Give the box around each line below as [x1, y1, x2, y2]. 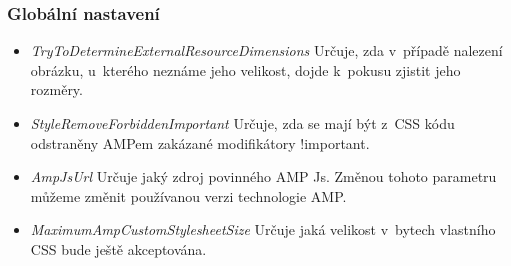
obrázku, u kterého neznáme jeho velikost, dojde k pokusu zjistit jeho [30, 59, 461, 80]
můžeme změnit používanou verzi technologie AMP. [30, 185, 347, 206]
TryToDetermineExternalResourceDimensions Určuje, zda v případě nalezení [30, 40, 503, 61]
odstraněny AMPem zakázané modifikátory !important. [30, 132, 370, 153]
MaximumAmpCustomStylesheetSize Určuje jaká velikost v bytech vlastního [30, 219, 496, 240]
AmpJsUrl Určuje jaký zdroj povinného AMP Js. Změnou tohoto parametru [30, 166, 497, 187]
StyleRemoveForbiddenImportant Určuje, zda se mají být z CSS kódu [30, 113, 455, 133]
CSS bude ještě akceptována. [30, 238, 207, 259]
